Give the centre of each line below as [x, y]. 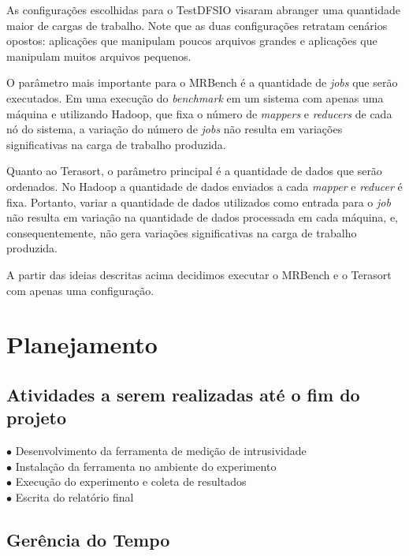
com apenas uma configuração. [80, 290]
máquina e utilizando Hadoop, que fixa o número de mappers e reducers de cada [199, 113]
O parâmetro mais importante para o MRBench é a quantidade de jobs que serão [202, 82]
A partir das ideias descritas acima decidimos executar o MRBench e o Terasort [199, 274]
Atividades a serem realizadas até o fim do [183, 394]
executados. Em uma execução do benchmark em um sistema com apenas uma [195, 97]
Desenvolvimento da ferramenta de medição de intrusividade [161, 451]
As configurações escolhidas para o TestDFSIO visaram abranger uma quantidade [203, 9]
